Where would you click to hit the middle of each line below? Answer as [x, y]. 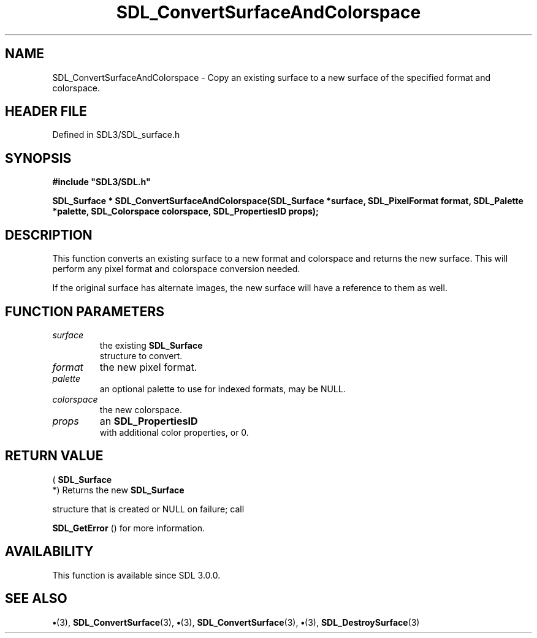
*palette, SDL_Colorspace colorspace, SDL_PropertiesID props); [185, 211]
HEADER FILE [46, 112]
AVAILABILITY [49, 552]
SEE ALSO [36, 599]
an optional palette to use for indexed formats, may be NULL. [223, 389]
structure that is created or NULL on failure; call [148, 509]
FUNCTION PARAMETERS [85, 311]
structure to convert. [141, 355]
